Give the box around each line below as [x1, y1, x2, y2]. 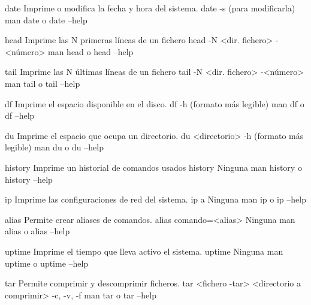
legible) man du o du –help [5, 141, 104, 153]
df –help [5, 109, 35, 122]
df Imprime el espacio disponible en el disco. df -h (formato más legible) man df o [5, 97, 304, 110]
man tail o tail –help [5, 77, 80, 89]
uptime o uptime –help [5, 256, 89, 269]
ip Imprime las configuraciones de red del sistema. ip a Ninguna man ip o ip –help [5, 193, 306, 206]
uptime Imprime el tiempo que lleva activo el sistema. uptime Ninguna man [5, 244, 283, 257]
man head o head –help [48, 45, 134, 58]
